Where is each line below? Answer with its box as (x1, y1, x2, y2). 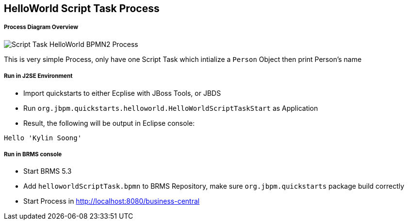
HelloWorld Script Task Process (4, 2, 160, 15)
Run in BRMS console (4, 150, 62, 158)
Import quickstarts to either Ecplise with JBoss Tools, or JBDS (23, 89, 221, 97)
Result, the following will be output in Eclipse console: (23, 119, 195, 127)
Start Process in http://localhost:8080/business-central (23, 197, 200, 206)
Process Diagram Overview (4, 24, 79, 31)
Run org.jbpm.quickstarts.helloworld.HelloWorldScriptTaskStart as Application (23, 104, 318, 112)
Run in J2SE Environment (4, 73, 73, 80)
